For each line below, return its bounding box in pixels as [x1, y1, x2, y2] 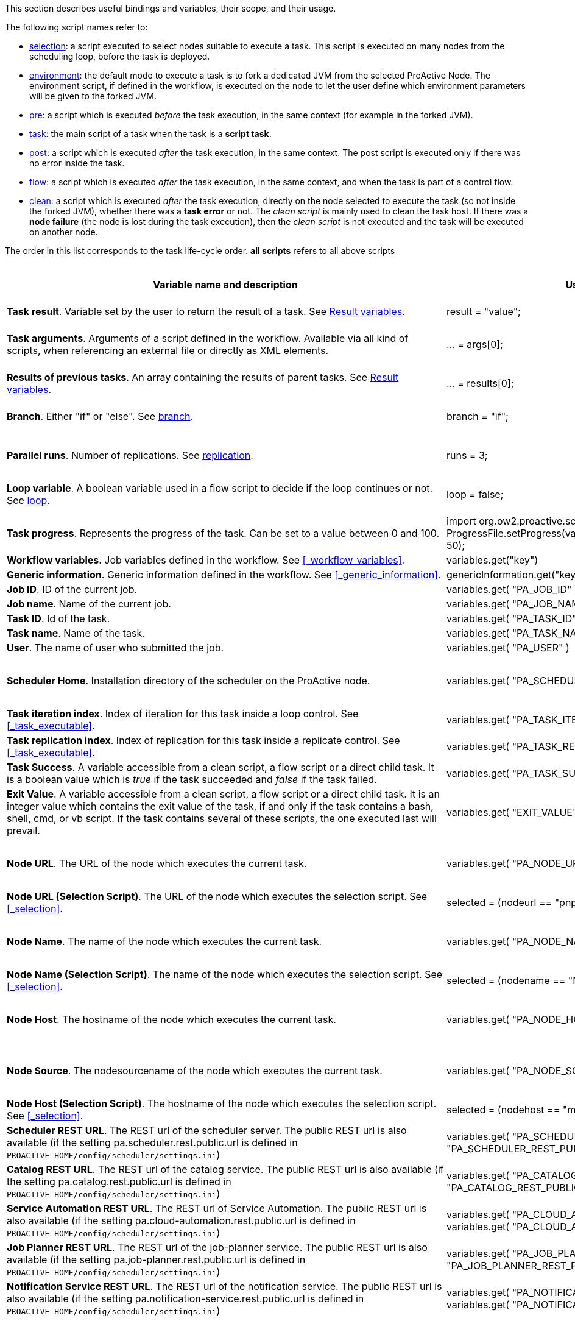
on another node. [29, 227, 98, 237]
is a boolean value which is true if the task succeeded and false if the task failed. [7, 773, 377, 785]
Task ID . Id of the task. [7, 612, 110, 625]
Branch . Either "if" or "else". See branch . [7, 410, 194, 422]
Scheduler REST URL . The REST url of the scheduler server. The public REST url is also [7, 1124, 407, 1136]
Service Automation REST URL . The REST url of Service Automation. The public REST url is [7, 1202, 427, 1214]
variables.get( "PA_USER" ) [446, 642, 570, 654]
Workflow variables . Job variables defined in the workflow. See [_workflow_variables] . [7, 554, 405, 566]
